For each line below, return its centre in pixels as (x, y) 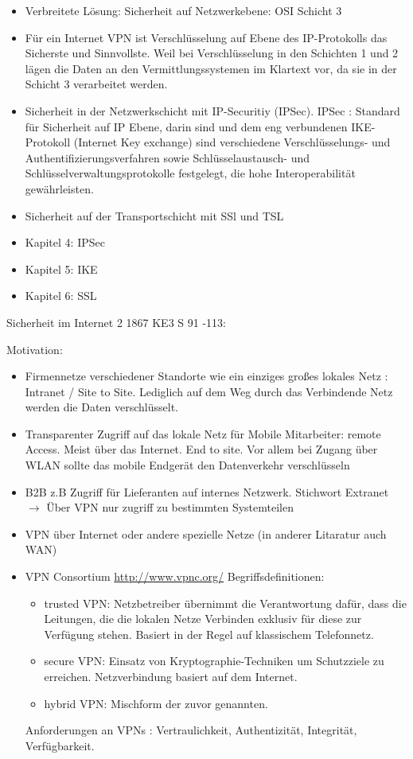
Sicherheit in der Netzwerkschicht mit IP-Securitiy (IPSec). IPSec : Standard (212, 110)
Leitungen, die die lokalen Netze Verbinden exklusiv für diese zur (203, 619)
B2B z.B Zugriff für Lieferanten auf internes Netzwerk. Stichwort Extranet (207, 491)
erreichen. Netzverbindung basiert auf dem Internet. (171, 676)
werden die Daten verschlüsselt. (102, 407)
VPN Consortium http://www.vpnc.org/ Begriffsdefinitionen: (175, 576)
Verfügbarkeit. (60, 745)
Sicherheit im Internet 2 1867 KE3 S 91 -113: (116, 322)
